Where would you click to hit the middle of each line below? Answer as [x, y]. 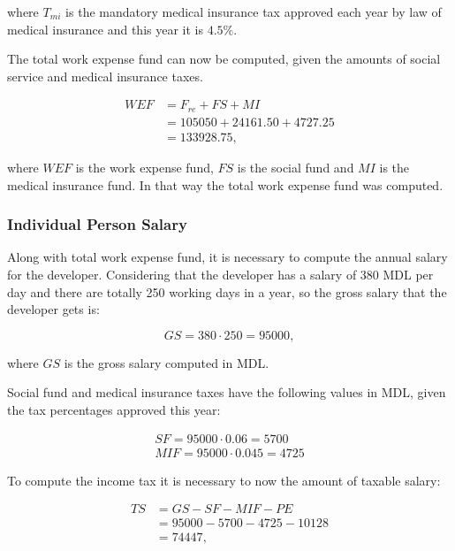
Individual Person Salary [97, 224]
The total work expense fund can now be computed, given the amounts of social [224, 59]
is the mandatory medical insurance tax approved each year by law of [254, 11]
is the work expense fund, [144, 167]
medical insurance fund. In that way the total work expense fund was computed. [225, 184]
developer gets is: [53, 309]
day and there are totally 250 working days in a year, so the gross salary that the [227, 291]
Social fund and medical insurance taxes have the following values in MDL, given [227, 392]
